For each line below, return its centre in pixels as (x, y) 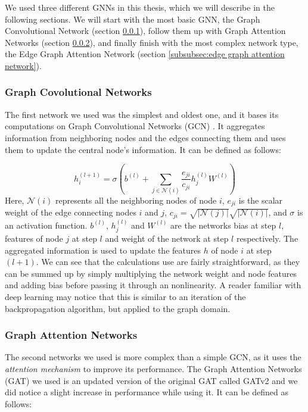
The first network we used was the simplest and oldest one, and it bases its (142, 114)
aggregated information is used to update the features (103, 250)
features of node (34, 238)
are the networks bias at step (223, 225)
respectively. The (267, 238)
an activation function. (46, 225)
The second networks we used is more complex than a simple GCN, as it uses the (153, 357)
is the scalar (261, 200)
